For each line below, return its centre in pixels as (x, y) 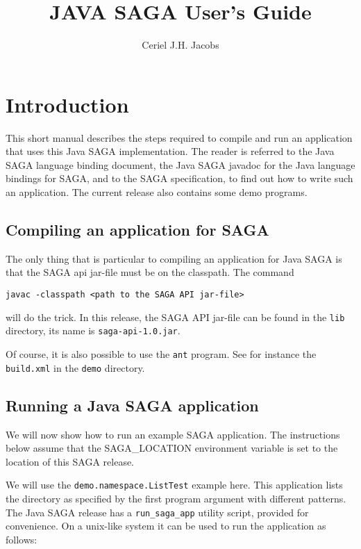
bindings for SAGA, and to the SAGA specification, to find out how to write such (179, 178)
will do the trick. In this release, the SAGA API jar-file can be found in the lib (175, 317)
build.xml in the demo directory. (75, 367)
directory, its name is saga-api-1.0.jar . (93, 330)
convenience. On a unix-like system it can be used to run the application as (166, 526)
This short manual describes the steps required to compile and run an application (179, 137)
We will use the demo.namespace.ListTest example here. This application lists (174, 485)
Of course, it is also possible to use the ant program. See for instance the (161, 353)
